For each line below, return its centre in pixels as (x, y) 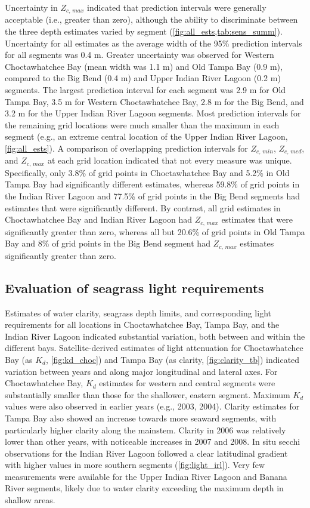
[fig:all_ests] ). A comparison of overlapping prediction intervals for (126, 148)
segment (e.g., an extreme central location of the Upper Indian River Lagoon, (146, 136)
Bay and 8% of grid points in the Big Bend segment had (108, 243)
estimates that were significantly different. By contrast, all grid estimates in (143, 207)
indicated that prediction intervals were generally (177, 7)
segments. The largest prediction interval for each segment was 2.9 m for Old (145, 90)
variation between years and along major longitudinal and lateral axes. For (141, 371)
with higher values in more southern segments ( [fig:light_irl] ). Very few (135, 465)
